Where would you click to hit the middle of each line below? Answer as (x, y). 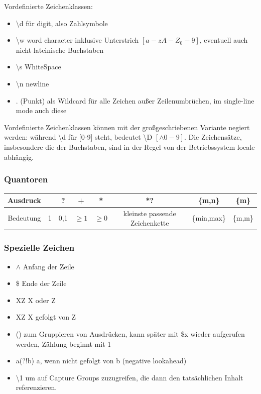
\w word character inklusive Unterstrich (77, 40)
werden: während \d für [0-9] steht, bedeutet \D (78, 137)
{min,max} (209, 218)
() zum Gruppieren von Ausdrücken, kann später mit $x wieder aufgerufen (130, 333)
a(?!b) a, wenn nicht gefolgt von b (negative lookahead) (101, 361)
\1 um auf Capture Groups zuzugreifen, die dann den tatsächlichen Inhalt (129, 377)
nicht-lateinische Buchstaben (60, 50)
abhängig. (19, 157)
